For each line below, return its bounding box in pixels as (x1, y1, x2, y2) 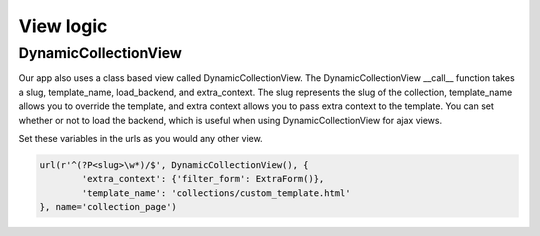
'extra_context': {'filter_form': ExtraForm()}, (81, 173, 325, 185)
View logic (18, 15, 108, 37)
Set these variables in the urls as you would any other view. (18, 132, 264, 144)
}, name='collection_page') (39, 201, 177, 213)
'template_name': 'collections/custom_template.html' (81, 187, 351, 199)
